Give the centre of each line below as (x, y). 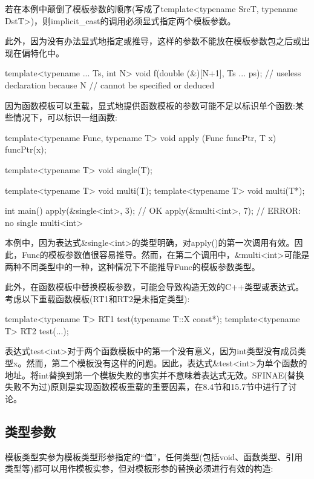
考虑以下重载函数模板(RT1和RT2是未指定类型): (97, 298)
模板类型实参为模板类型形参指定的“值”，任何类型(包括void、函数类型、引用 (154, 456)
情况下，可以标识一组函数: (65, 117)
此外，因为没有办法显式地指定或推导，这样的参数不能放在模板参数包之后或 (153, 41)
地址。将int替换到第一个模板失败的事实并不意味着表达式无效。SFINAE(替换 (155, 375)
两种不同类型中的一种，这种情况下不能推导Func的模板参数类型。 (132, 266)
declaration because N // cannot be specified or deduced (110, 84)
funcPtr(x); (26, 149)
